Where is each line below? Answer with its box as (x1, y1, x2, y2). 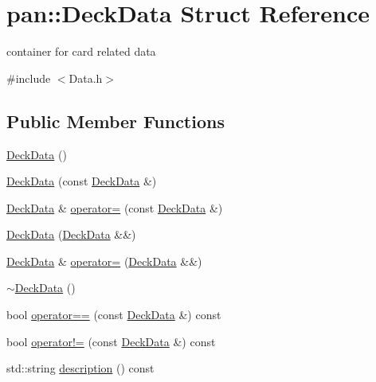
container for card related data (6, 43, 156, 60)
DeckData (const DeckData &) (6, 173, 157, 189)
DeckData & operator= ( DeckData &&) (6, 252, 202, 269)
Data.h (69, 69, 103, 86)
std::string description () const (6, 360, 155, 376)
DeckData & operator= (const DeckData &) (6, 199, 223, 216)
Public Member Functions (6, 108, 225, 133)
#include (6, 69, 51, 86)
